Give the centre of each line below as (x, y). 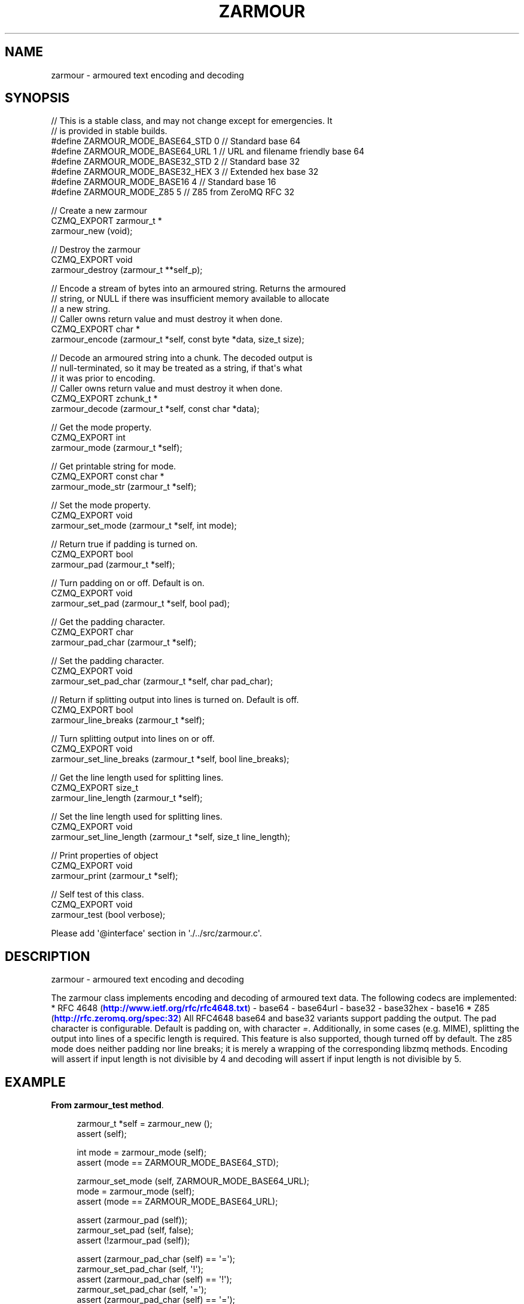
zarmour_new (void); (92, 231)
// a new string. (81, 309)
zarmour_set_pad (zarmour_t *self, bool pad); (140, 604)
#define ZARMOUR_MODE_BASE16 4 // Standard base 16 (164, 182)
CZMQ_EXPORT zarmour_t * (106, 221)
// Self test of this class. (98, 894)
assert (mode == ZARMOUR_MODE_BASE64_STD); (178, 1163)
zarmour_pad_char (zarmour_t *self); (124, 642)
